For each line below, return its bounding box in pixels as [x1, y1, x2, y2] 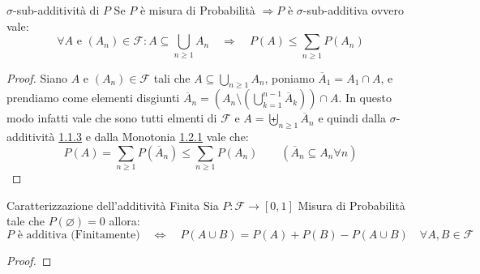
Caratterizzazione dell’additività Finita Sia [6, 196, 219, 213]
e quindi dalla [318, 109, 387, 126]
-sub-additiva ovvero [302, 2, 404, 18]
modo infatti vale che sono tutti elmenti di [6, 109, 217, 126]
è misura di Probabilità [139, 2, 255, 18]
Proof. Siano [6, 69, 68, 86]
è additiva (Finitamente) [17, 229, 140, 241]
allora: [109, 212, 140, 229]
